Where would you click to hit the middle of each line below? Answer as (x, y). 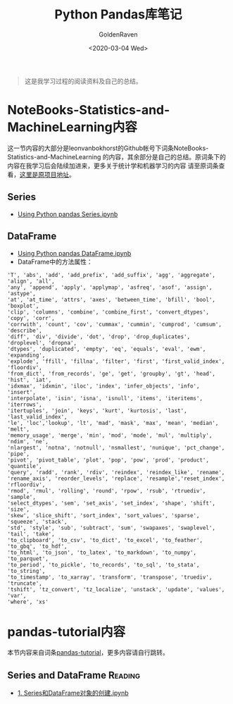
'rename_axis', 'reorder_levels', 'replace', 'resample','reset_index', (116, 478)
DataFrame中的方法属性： (55, 261)
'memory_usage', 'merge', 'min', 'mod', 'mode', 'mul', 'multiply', (110, 435)
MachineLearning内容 (72, 127)
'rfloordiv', (26, 484)
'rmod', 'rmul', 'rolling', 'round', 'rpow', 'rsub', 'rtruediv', (107, 490)
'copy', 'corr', (31, 318)
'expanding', (26, 355)
